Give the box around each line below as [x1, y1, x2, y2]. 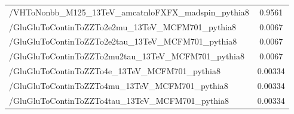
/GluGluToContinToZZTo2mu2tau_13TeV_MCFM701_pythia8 [9, 50, 245, 62]
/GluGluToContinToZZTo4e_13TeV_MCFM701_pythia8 [9, 65, 220, 77]
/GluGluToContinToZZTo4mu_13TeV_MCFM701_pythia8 [9, 79, 228, 91]
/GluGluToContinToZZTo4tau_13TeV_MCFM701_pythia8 [9, 94, 229, 106]
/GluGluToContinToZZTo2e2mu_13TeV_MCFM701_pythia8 [9, 20, 237, 33]
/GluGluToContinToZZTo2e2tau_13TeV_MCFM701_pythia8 [9, 35, 237, 47]
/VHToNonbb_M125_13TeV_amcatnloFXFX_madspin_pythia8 [9, 5, 249, 18]
